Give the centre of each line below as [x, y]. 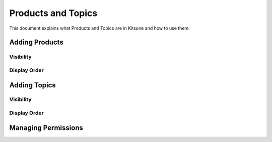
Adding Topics [32, 85]
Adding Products [37, 42]
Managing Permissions [46, 128]
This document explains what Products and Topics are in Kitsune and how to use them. [99, 28]
